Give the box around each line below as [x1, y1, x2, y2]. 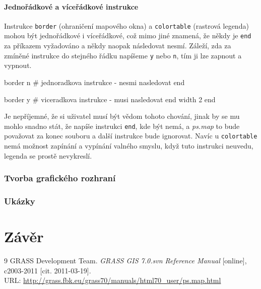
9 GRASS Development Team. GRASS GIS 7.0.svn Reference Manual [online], [4, 255, 247, 266]
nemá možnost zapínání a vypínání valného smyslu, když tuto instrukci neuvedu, [4, 140, 253, 151]
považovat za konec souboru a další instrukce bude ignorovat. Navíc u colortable [4, 130, 257, 141]
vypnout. [4, 60, 32, 70]
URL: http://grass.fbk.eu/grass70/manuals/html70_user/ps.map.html [4, 275, 221, 285]
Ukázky [4, 195, 35, 207]
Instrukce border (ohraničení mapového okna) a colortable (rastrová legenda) [4, 20, 249, 31]
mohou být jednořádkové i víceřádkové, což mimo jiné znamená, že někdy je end [4, 30, 251, 41]
